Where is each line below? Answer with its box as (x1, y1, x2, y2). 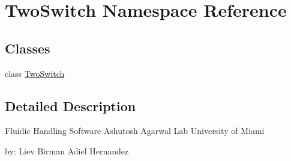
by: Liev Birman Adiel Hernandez (5, 144, 129, 157)
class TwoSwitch (5, 67, 65, 79)
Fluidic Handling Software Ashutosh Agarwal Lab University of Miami (5, 124, 265, 137)
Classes (5, 38, 50, 57)
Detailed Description (5, 96, 136, 115)
